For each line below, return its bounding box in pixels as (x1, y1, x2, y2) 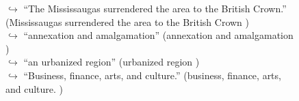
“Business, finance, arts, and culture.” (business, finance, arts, (23, 68, 281, 82)
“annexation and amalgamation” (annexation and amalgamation (23, 28, 294, 42)
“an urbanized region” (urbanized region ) (23, 55, 200, 69)
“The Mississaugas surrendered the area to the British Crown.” (23, 1, 287, 15)
